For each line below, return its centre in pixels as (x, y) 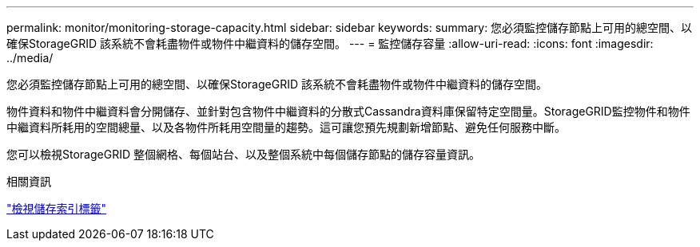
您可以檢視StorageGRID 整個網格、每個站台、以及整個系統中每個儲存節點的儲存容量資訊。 (243, 154)
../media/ (30, 58)
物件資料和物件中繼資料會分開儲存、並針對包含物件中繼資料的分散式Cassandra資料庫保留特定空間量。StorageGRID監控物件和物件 (348, 111)
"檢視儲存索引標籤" (57, 208)
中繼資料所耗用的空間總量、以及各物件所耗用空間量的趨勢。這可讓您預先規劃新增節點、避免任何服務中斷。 (286, 127)
